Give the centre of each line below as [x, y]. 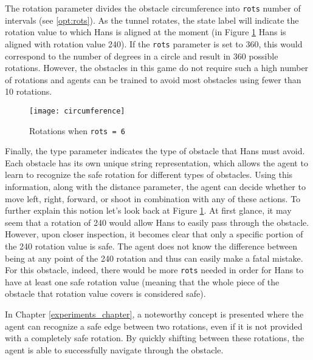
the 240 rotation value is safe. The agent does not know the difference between [151, 246]
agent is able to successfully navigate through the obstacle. [114, 349]
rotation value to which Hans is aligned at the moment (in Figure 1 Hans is [146, 32]
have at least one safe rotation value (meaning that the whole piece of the [142, 281]
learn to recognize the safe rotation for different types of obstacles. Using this [149, 175]
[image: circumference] [77, 111]
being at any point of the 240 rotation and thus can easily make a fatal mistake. [154, 258]
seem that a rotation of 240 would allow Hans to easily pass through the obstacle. [157, 222]
